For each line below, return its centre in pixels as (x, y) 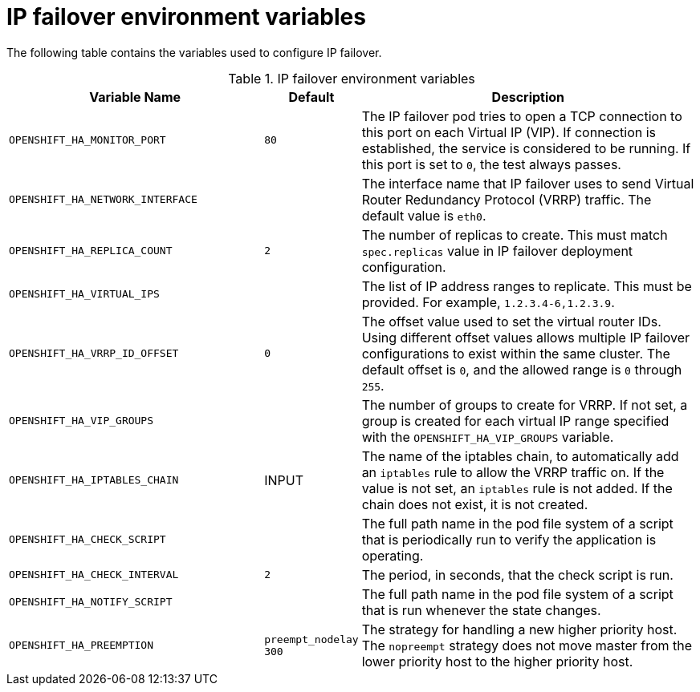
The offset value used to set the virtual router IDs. (511, 321)
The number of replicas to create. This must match (515, 235)
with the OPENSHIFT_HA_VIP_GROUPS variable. (488, 437)
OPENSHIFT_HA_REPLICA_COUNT (91, 251)
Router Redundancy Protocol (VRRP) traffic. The (507, 199)
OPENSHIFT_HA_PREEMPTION (81, 645)
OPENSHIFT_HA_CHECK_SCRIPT (87, 540)
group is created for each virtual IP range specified (515, 421)
